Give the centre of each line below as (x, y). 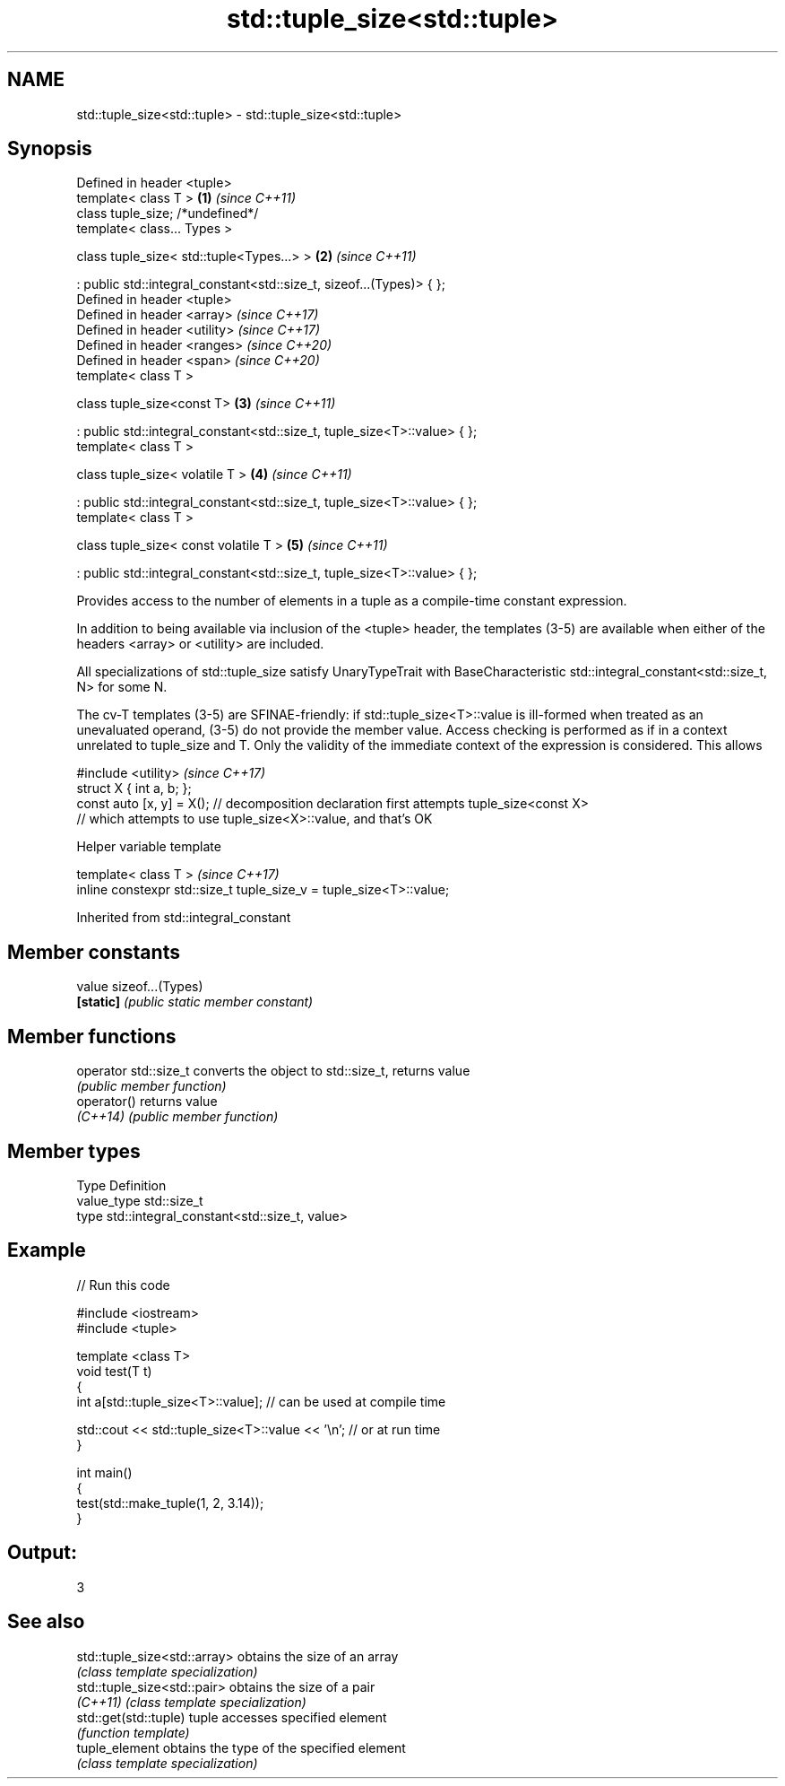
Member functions (92, 1036)
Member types (74, 1151)
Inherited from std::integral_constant (184, 918)
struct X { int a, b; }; (134, 788)
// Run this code (123, 1285)
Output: (42, 1553)
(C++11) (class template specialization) (191, 1702)
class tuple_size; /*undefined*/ (168, 213)
